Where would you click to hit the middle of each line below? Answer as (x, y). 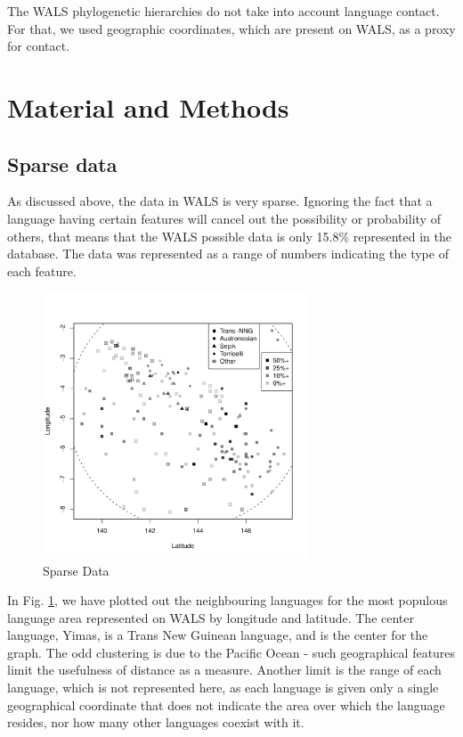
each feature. (42, 270)
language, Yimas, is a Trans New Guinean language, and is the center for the (218, 635)
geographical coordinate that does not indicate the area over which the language (226, 704)
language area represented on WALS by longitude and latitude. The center (211, 617)
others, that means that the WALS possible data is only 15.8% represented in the (229, 236)
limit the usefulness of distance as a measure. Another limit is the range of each (224, 670)
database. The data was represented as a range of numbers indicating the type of (228, 254)
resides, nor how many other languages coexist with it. (156, 722)
